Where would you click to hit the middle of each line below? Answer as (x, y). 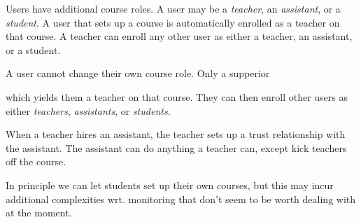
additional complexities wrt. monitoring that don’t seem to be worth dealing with (181, 199)
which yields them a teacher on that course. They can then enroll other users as (177, 96)
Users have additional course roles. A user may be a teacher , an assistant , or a (173, 8)
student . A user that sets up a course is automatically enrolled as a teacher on (173, 22)
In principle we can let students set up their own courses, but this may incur (170, 185)
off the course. (36, 161)
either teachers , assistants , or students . (88, 110)
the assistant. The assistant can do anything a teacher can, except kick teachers (176, 147)
